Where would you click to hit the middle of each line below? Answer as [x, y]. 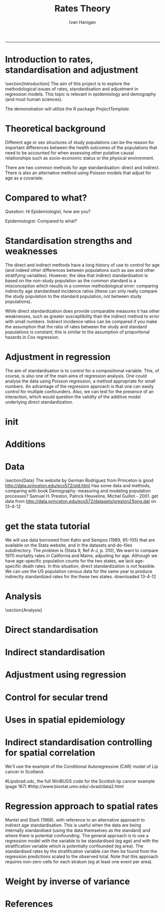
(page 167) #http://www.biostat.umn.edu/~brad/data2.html [64, 786]
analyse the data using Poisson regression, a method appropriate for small [80, 381]
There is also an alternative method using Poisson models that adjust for [78, 173]
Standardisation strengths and [69, 241]
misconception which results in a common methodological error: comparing [82, 286]
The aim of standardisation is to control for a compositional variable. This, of [82, 370]
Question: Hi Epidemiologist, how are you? [48, 211]
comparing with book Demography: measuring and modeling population [78, 491]
